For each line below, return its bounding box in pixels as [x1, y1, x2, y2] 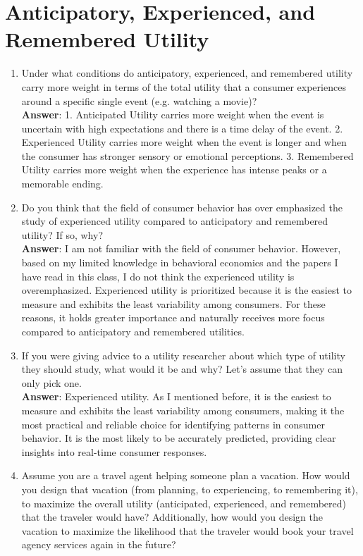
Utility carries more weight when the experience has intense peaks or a [21, 162, 327, 177]
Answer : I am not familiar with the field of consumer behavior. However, [21, 241, 341, 256]
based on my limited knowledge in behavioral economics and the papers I [21, 255, 338, 270]
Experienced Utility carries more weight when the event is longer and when [21, 135, 347, 149]
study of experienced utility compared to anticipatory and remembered [21, 214, 328, 228]
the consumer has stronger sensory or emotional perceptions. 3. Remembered [21, 148, 354, 163]
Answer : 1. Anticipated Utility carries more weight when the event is [21, 107, 324, 122]
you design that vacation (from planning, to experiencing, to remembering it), [21, 481, 358, 496]
